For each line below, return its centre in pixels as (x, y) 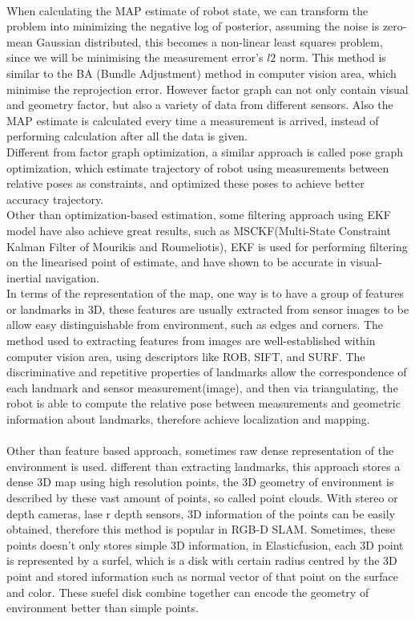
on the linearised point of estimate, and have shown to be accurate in (177, 262)
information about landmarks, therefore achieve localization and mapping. (188, 419)
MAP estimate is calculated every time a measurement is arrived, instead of (193, 120)
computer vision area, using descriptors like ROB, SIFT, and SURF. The (186, 356)
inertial (24, 277)
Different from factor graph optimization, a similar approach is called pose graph (205, 151)
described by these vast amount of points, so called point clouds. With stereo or (202, 497)
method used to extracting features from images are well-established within (191, 341)
